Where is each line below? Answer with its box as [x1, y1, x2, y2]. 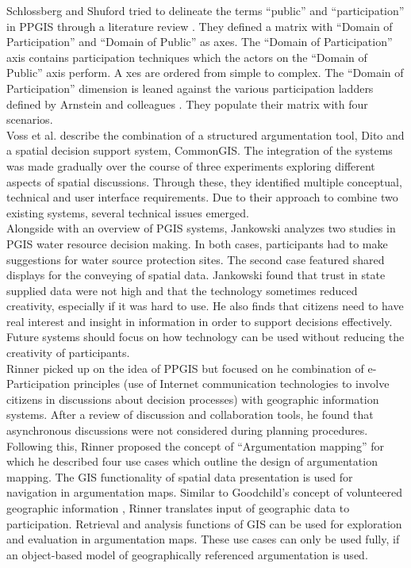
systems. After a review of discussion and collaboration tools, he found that [6, 406, 374, 423]
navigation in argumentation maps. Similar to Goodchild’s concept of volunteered [6, 484, 402, 501]
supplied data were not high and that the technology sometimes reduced [6, 282, 358, 298]
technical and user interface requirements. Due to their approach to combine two [6, 189, 398, 205]
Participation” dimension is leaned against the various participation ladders [6, 79, 374, 96]
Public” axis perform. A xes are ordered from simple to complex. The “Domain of [6, 64, 404, 81]
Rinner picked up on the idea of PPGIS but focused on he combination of [6, 359, 364, 376]
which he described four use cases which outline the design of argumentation [6, 453, 378, 470]
